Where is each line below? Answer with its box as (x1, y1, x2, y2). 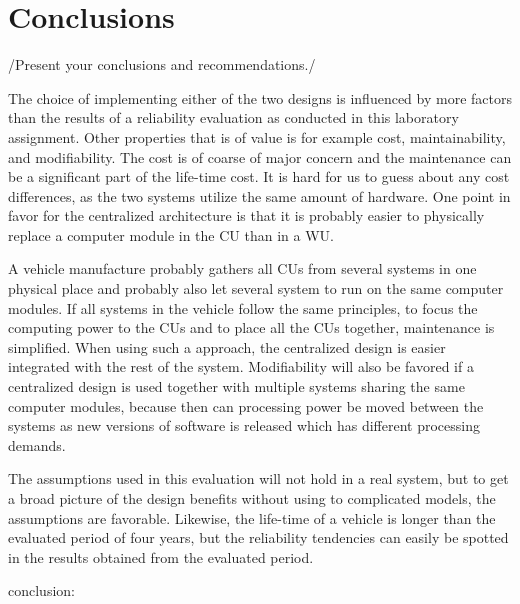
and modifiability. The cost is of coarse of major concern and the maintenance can (8, 146, 512, 167)
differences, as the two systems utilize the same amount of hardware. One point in (8, 185, 511, 206)
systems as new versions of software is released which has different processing (8, 415, 480, 436)
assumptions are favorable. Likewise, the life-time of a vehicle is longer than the (8, 507, 496, 528)
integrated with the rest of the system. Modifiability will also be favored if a (8, 356, 474, 377)
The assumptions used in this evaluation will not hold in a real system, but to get (8, 468, 509, 489)
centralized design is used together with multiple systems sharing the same (8, 376, 465, 397)
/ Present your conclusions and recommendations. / (8, 54, 316, 75)
